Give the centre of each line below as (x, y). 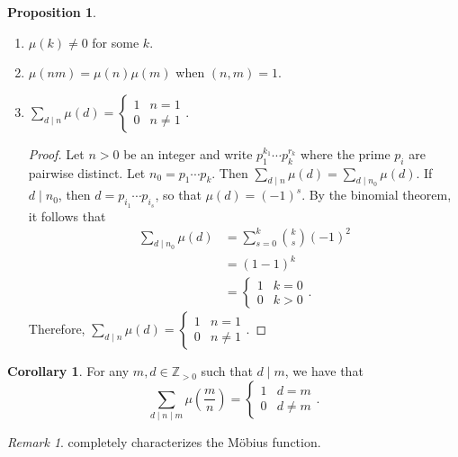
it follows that (67, 215)
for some (116, 42)
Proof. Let (56, 153)
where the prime (345, 153)
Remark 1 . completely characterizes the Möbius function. (164, 441)
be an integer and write (188, 153)
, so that (178, 195)
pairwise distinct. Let (87, 172)
